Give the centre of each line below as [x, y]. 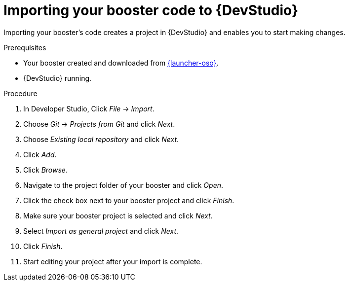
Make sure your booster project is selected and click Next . [118, 215]
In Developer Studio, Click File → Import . [89, 108]
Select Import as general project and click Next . [101, 231]
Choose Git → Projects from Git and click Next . [99, 124]
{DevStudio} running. [58, 78]
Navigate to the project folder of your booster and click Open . [123, 185]
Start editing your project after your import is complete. [113, 261]
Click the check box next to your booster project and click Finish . [129, 200]
